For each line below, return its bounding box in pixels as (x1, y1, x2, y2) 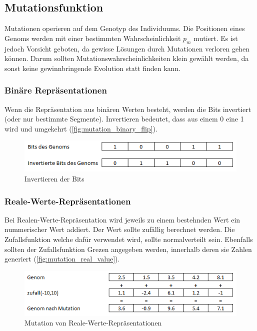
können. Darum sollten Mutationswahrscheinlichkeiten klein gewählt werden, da (4, 53, 249, 63)
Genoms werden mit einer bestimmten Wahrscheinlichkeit (4, 32, 181, 43)
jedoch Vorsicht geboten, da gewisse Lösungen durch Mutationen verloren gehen (4, 43, 249, 53)
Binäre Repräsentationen (4, 84, 107, 96)
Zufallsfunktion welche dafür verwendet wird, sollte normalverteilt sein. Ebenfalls (4, 234, 253, 244)
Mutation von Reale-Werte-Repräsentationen (24, 317, 162, 328)
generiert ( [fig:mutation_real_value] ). (4, 253, 120, 264)
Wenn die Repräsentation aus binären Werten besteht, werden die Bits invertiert (4, 103, 251, 114)
